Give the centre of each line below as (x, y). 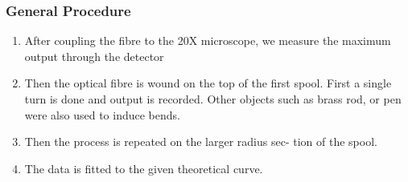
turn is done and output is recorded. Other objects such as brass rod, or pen (213, 99)
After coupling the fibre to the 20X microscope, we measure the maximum (208, 40)
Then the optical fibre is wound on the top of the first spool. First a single (208, 83)
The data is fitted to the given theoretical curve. (144, 168)
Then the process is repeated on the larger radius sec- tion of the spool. (201, 142)
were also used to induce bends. (102, 114)
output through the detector (94, 56)
